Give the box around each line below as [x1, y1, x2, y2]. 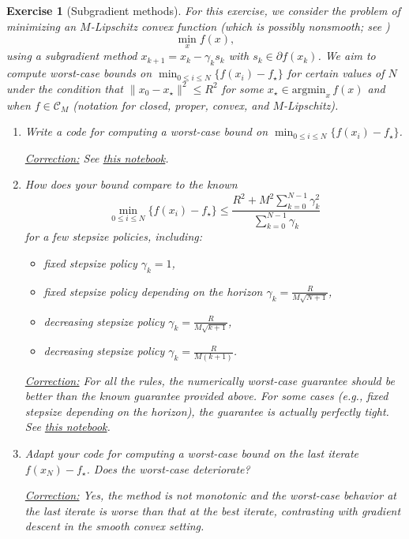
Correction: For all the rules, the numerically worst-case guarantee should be [24, 372, 395, 388]
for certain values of [287, 65, 385, 81]
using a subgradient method [6, 47, 137, 64]
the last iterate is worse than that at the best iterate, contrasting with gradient [24, 502, 401, 518]
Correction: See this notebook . [24, 149, 169, 166]
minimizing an [6, 17, 77, 34]
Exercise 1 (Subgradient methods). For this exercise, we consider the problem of [6, 2, 400, 18]
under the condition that [6, 80, 123, 96]
